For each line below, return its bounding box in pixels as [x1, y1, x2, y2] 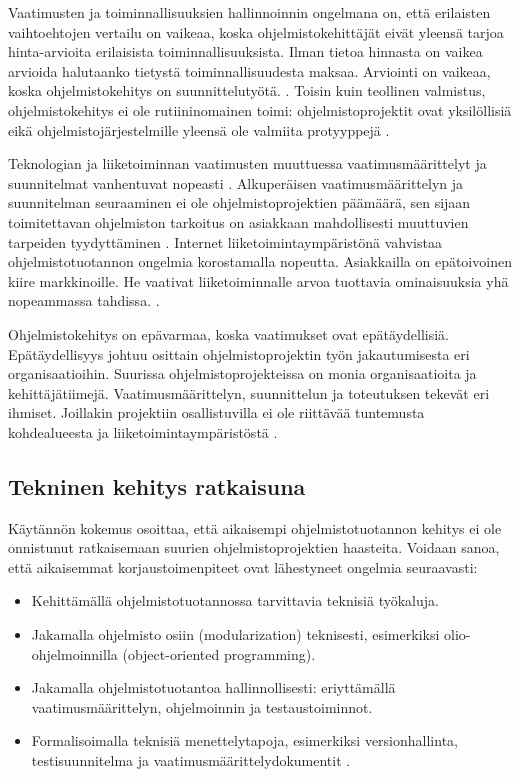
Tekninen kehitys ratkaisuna [8, 470, 306, 501]
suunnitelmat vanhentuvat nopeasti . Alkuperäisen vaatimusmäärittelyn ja [8, 172, 464, 193]
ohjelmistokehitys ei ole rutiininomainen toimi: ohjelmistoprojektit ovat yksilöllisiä [8, 99, 512, 120]
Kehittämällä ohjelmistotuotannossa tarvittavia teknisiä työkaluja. [31, 590, 439, 611]
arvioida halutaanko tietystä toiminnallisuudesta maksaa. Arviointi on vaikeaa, [8, 60, 491, 81]
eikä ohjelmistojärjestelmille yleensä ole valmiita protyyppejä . [8, 119, 390, 140]
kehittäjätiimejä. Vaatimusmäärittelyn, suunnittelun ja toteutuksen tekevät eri [8, 382, 490, 403]
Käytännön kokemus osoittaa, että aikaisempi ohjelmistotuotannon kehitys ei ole [8, 517, 502, 538]
